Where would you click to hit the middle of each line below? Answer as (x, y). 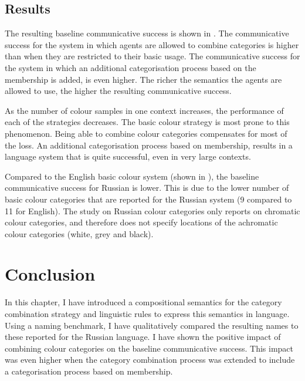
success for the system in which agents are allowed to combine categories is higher (152, 44)
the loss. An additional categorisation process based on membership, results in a (149, 145)
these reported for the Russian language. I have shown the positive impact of (143, 337)
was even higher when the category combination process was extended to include (150, 360)
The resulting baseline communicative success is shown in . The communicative (147, 33)
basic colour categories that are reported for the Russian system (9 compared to (148, 199)
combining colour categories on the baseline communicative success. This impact (149, 348)
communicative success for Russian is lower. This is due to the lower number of (147, 188)
